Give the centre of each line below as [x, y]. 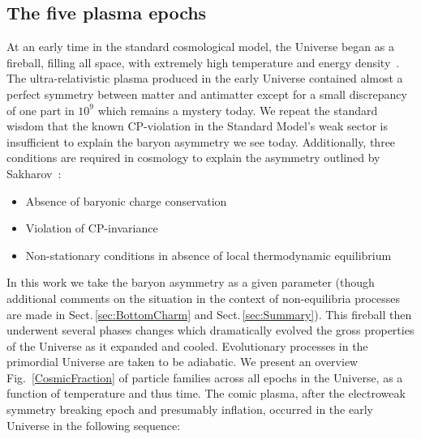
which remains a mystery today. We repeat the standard [238, 110]
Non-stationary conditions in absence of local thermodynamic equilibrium [208, 255]
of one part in [41, 110]
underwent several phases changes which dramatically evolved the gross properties [210, 330]
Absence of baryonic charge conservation [126, 200]
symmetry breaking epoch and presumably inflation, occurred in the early [190, 409]
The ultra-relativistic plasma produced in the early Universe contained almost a [205, 78]
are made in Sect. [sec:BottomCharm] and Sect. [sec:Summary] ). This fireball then [209, 314]
